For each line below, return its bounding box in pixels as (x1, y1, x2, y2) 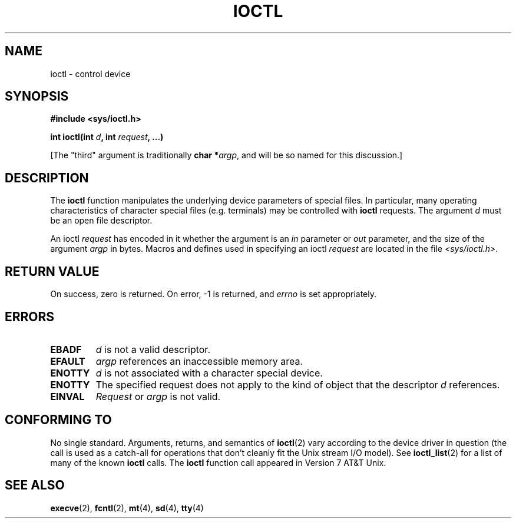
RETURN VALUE (5, 264, 100, 279)
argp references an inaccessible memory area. (95, 355, 303, 367)
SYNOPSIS (5, 89, 69, 104)
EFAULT (50, 355, 85, 367)
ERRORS (5, 309, 55, 324)
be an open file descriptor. (50, 215, 153, 226)
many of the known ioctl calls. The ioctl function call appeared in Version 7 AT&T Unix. (50, 457, 386, 468)
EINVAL (50, 390, 85, 402)
